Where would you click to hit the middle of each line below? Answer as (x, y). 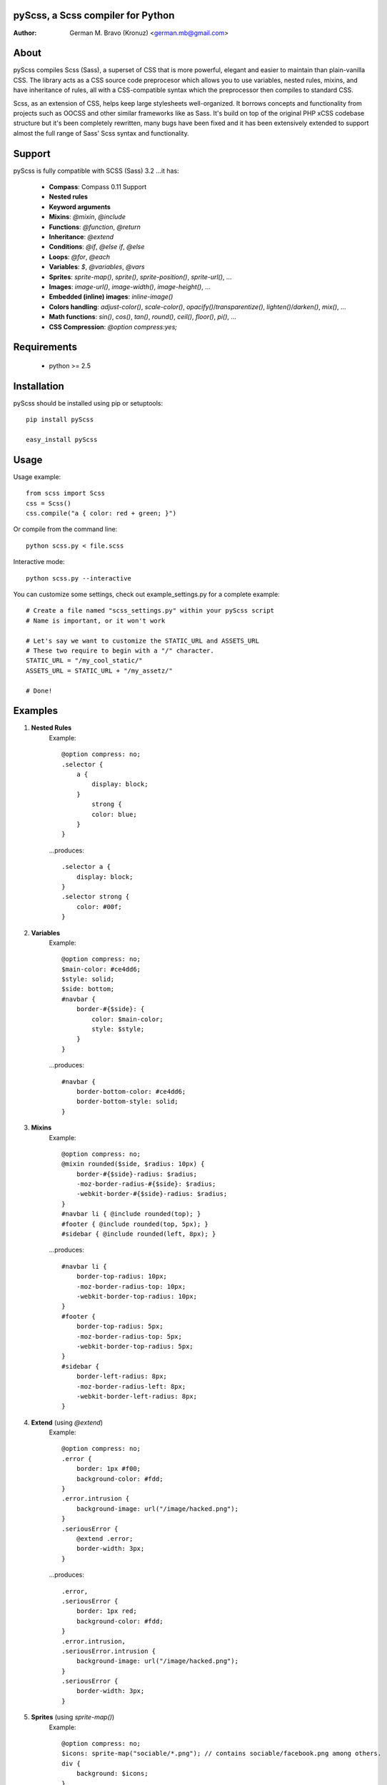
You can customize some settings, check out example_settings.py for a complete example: (146, 594)
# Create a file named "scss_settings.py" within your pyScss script (150, 611)
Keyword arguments (80, 206)
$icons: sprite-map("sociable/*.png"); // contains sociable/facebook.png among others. (222, 1754)
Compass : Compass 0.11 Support (98, 187)
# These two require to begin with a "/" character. (120, 651)
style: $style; (118, 1029)
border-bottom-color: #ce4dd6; (131, 1091)
